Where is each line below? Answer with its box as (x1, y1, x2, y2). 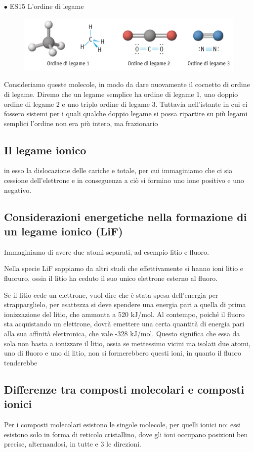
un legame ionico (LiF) (4, 224, 123, 239)
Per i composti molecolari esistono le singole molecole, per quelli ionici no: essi (4, 419, 241, 429)
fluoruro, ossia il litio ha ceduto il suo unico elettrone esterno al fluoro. (4, 273, 218, 283)
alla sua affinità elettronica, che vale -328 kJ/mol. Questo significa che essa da (4, 328, 240, 339)
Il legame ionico (4, 142, 86, 157)
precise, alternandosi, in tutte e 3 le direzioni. (4, 439, 141, 449)
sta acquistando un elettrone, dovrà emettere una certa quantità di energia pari (4, 318, 245, 329)
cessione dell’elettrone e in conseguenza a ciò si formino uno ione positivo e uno (4, 175, 244, 185)
